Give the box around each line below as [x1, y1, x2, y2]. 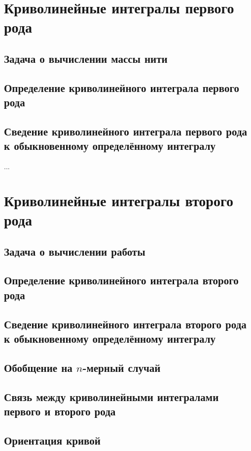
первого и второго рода [4, 403, 116, 418]
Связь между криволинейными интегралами [4, 389, 219, 404]
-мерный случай [82, 360, 161, 375]
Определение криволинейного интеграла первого [4, 80, 239, 95]
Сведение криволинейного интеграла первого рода [4, 123, 248, 138]
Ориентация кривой [4, 432, 101, 448]
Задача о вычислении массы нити [4, 50, 168, 66]
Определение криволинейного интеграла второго [4, 272, 239, 288]
